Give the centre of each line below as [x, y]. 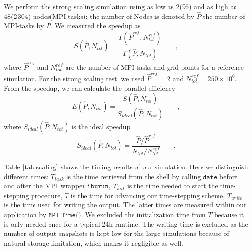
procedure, [47, 195]
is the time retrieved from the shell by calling [134, 176]
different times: [26, 176]
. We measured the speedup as [96, 25]
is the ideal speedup [101, 126]
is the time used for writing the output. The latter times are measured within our [125, 205]
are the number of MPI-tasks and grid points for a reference [154, 67]
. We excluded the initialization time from [143, 214]
